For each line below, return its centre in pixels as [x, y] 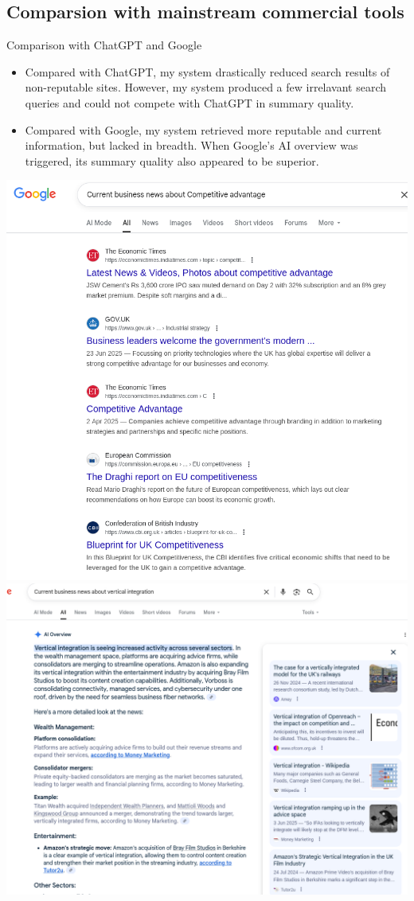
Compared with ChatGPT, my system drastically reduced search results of [207, 71]
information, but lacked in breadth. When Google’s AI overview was [191, 145]
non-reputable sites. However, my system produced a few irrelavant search [206, 87]
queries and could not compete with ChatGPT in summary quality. [189, 102]
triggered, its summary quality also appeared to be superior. [172, 160]
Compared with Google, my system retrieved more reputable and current [203, 129]
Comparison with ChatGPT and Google [104, 45]
